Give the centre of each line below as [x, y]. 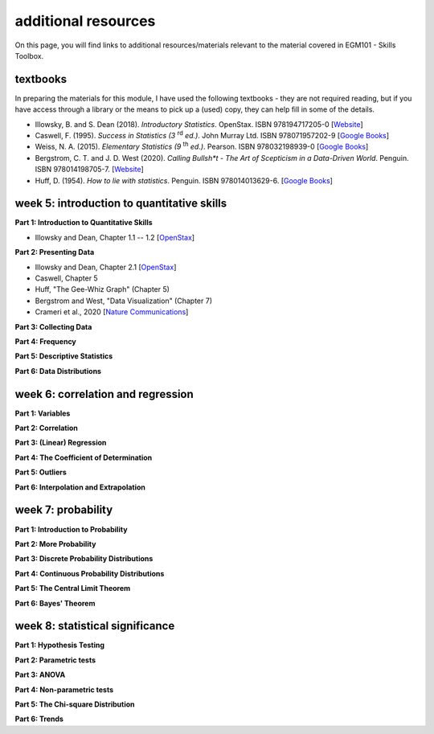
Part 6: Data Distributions [58, 371]
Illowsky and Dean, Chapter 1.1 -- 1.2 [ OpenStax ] [115, 237]
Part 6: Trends [39, 719]
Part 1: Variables [43, 413]
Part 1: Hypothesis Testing [59, 645]
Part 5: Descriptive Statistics [64, 356]
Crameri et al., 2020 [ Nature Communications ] [112, 312]
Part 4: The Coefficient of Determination [84, 457]
